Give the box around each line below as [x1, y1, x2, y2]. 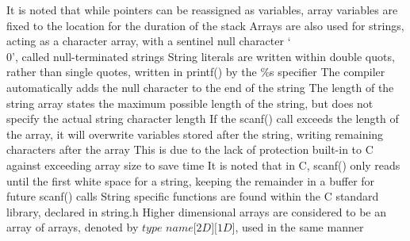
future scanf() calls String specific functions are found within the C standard [6, 188, 379, 205]
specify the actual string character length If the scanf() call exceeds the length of [6, 110, 399, 127]
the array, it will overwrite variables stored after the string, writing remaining [6, 125, 384, 142]
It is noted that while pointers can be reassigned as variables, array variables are [6, 2, 398, 17]
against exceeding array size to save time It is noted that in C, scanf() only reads [6, 156, 400, 173]
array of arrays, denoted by [6, 219, 139, 235]
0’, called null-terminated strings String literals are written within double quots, [6, 48, 395, 64]
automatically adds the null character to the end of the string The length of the [6, 78, 394, 95]
